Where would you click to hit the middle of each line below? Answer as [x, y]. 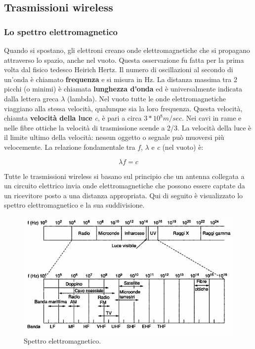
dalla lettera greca [31, 98]
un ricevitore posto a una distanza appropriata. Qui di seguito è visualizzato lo [124, 195]
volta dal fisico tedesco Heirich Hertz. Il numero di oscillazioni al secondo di [119, 69]
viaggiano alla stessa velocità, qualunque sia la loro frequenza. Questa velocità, [123, 108]
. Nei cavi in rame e [212, 118]
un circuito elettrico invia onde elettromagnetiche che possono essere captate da [125, 186]
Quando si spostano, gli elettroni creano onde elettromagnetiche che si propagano [127, 50]
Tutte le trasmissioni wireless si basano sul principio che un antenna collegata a [124, 176]
